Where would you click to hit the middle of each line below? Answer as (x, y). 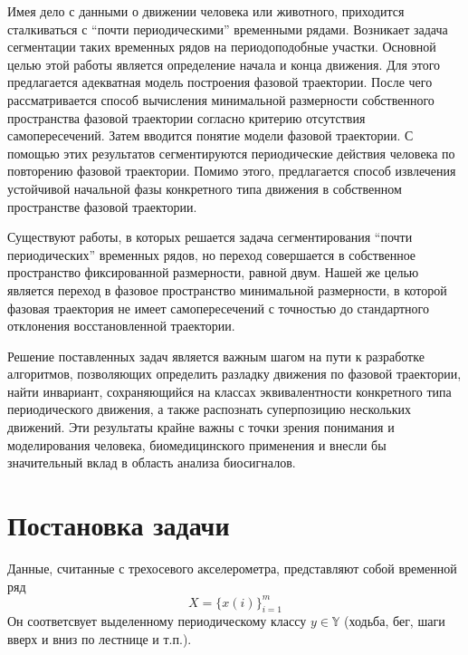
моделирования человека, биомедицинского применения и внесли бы (197, 444)
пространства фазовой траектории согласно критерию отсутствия (186, 117)
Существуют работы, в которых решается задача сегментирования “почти (210, 237)
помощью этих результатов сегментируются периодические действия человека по (231, 153)
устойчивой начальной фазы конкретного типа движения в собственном (205, 188)
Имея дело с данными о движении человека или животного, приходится (206, 11)
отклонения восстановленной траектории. (121, 326)
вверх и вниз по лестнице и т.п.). (100, 639)
